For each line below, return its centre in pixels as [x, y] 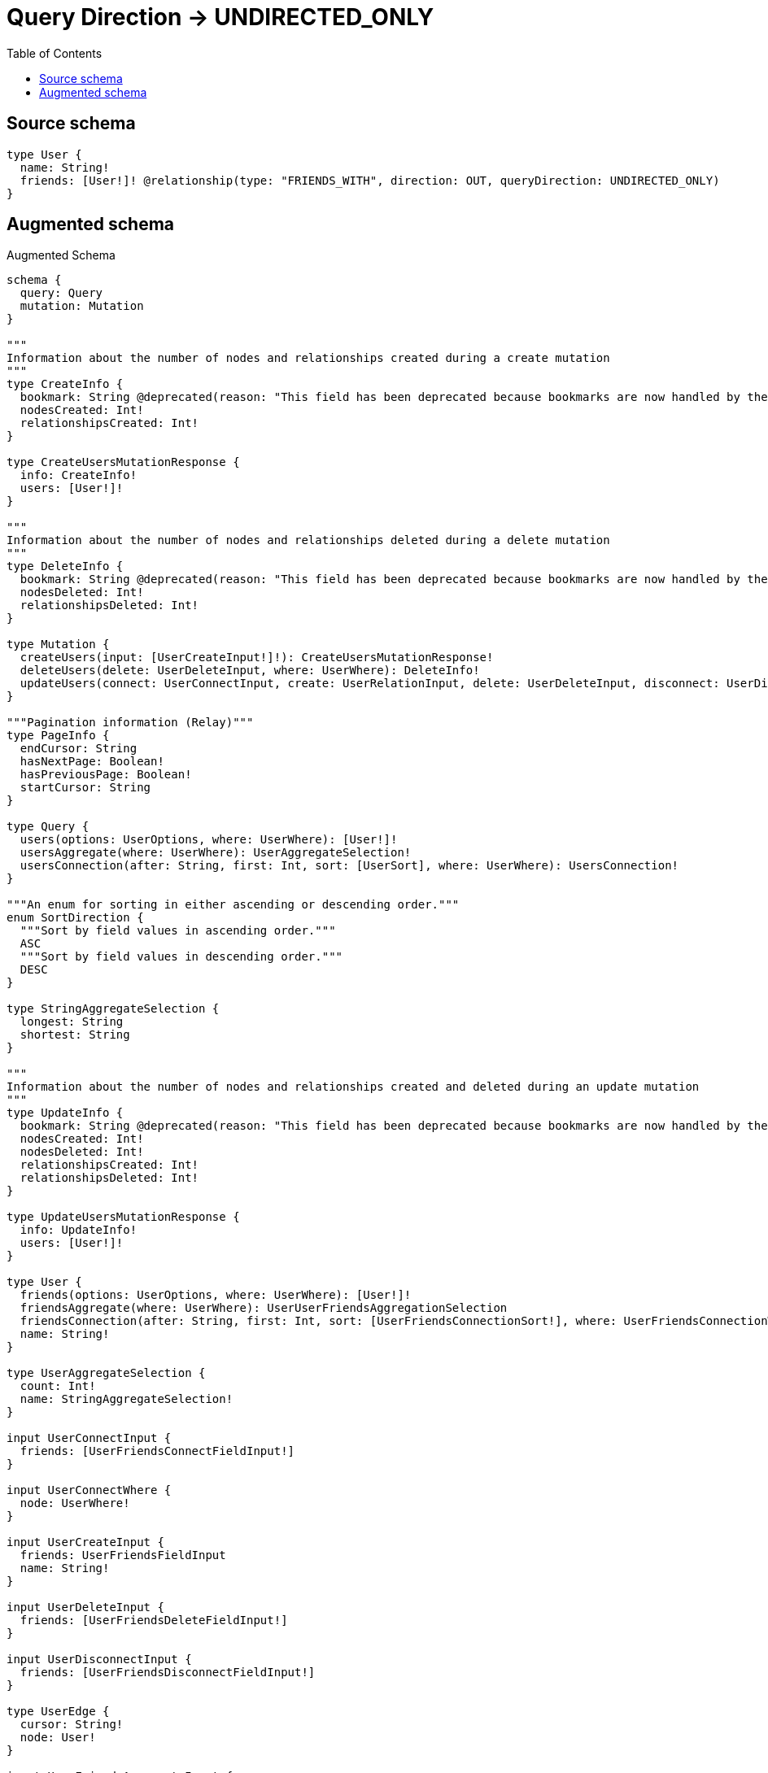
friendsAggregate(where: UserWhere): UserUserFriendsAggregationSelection [264, 1308]
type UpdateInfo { [65, 1113]
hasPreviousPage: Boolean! [106, 775]
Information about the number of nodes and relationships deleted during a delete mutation [308, 540]
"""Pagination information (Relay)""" [130, 723]
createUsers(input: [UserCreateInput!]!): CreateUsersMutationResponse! [257, 658]
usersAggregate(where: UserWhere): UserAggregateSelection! [216, 853]
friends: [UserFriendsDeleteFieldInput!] [154, 1621]
